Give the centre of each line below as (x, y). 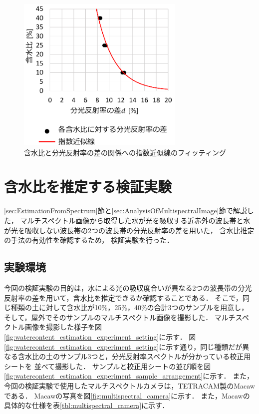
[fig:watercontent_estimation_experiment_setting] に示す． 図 (100, 336)
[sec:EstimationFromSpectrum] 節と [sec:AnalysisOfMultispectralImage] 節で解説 (126, 210)
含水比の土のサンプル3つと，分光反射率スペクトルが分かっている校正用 (134, 356)
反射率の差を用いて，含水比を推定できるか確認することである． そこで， (123, 297)
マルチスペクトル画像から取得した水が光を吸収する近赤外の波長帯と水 (135, 220)
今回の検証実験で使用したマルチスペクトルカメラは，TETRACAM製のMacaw (129, 385)
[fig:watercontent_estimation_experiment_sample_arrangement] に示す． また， (129, 376)
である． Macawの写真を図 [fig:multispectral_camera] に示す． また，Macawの (127, 395)
